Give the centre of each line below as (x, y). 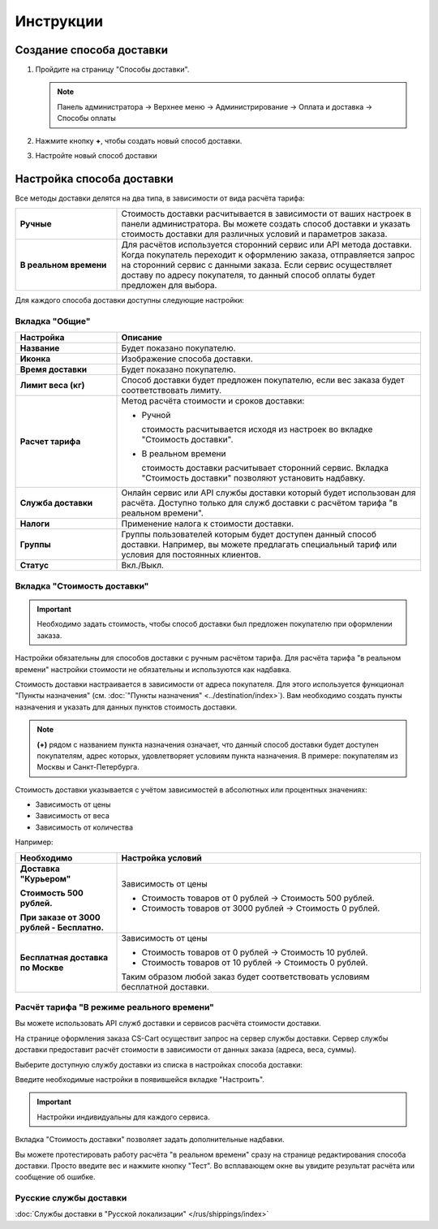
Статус (34, 566)
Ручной (156, 416)
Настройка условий (162, 858)
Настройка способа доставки (94, 179)
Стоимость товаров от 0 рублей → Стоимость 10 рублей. (255, 952)
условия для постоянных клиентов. (191, 554)
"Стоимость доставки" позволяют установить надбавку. (253, 478)
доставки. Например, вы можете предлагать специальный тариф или (259, 545)
